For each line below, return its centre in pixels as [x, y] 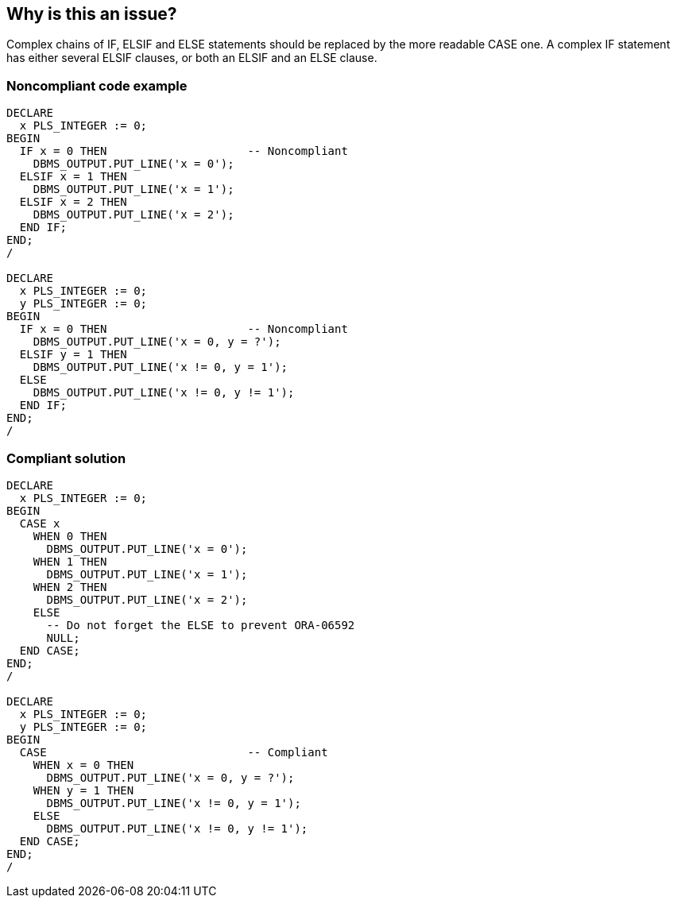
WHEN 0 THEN [70, 536]
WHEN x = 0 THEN [83, 765]
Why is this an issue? [92, 14]
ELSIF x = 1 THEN [73, 177]
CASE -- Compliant [174, 752]
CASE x [40, 523]
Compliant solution [66, 458]
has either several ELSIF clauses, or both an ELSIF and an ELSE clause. [192, 58]
